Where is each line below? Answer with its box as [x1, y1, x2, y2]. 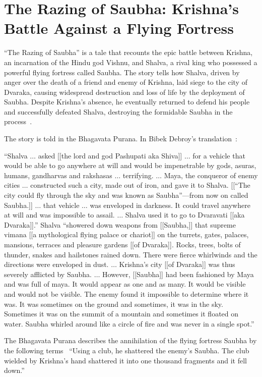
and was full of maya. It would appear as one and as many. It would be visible [4, 279, 246, 289]
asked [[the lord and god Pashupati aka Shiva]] [38, 150, 182, 160]
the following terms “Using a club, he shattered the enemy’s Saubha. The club [4, 345, 249, 355]
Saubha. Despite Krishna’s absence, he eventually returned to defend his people [4, 96, 250, 107]
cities [4, 180, 20, 190]
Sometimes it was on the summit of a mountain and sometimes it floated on [4, 308, 239, 319]
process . [4, 116, 32, 127]
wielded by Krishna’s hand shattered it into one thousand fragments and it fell [4, 355, 247, 365]
